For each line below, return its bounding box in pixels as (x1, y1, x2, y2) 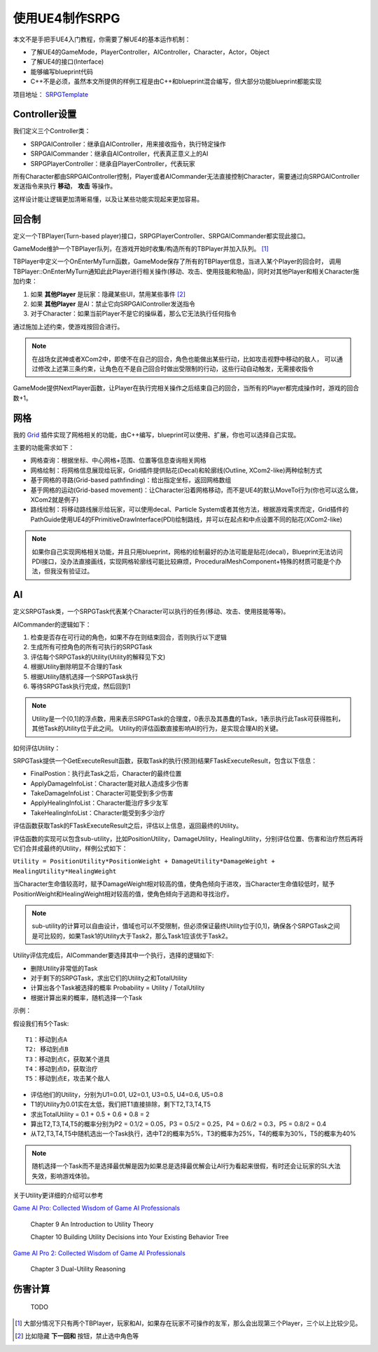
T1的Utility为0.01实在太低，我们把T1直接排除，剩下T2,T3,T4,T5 (30, 1100, 211, 1109)
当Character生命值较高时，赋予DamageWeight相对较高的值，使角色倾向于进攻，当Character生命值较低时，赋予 (13, 880, 335, 888)
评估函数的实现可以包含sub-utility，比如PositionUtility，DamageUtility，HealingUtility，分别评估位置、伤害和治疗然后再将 (13, 834, 363, 842)
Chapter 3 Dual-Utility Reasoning (30, 1264, 126, 1273)
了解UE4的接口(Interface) (30, 57, 104, 66)
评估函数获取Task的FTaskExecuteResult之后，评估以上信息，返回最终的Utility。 (13, 821, 243, 830)
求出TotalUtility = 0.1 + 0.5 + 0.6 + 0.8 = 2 (30, 1109, 150, 1118)
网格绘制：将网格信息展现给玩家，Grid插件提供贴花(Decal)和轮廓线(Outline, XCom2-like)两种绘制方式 (30, 466, 322, 474)
